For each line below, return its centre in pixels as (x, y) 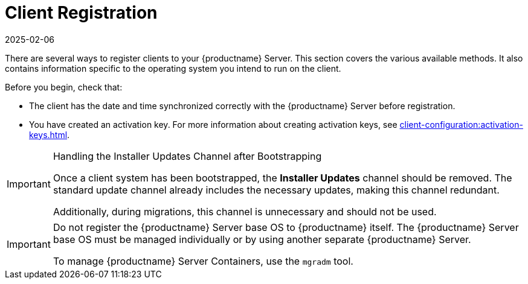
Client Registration (81, 13)
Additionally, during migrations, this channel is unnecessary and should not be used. (245, 211)
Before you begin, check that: (64, 87)
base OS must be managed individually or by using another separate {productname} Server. (262, 239)
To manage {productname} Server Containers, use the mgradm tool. (203, 261)
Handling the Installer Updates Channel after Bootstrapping (187, 156)
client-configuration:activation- (461, 124)
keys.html (48, 134)
